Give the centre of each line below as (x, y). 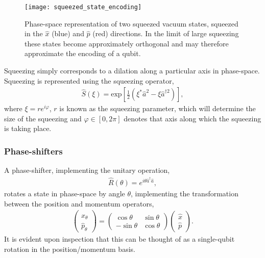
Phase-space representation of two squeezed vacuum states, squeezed (131, 23)
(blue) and (68, 33)
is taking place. (28, 128)
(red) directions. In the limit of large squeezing (166, 33)
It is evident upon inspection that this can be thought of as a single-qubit (119, 239)
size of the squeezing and (43, 118)
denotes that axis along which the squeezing (192, 118)
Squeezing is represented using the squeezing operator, (89, 80)
